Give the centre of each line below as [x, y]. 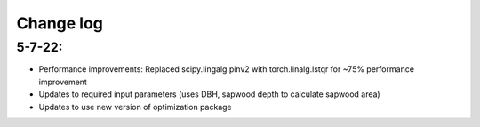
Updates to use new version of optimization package [136, 107]
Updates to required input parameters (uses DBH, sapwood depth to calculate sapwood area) [210, 94]
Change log [60, 23]
